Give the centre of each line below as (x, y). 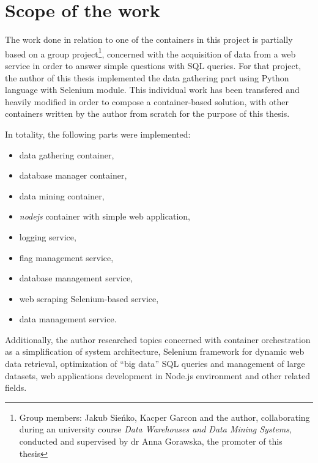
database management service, (76, 278)
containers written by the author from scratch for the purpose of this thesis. (147, 113)
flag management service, (66, 257)
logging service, (48, 236)
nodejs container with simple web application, (105, 216)
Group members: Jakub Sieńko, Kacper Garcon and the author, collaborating (165, 417)
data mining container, (62, 195)
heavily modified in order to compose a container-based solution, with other (147, 101)
